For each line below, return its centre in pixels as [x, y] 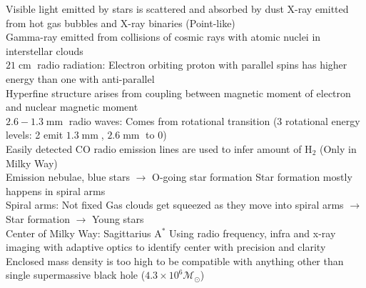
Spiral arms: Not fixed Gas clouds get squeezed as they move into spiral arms [175, 205]
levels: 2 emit [35, 135]
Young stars [118, 218]
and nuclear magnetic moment [72, 107]
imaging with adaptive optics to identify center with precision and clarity [166, 247]
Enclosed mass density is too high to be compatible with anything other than [175, 260]
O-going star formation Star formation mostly [252, 177]
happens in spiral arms [56, 190]
